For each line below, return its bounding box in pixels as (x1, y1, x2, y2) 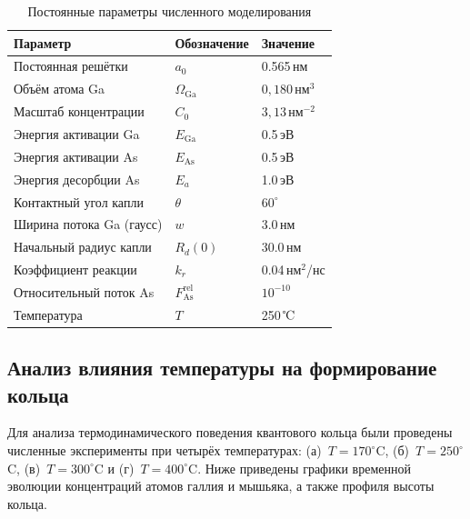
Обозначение (175, 33, 249, 52)
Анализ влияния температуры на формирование (7, 354, 437, 382)
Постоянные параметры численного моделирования (27, 2, 312, 20)
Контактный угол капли (14, 192, 144, 211)
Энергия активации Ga (14, 124, 140, 143)
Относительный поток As (14, 282, 155, 301)
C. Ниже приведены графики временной (188, 458, 411, 477)
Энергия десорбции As (14, 169, 140, 188)
